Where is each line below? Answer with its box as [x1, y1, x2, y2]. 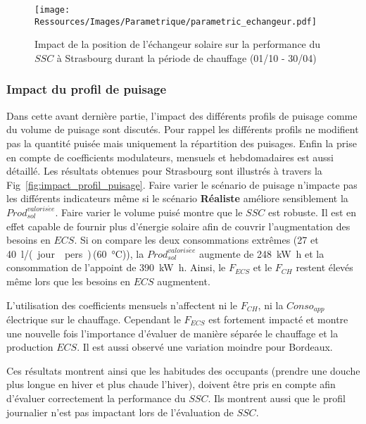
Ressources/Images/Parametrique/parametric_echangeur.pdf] [34, 16, 317, 27]
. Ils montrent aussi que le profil [208, 390, 346, 405]
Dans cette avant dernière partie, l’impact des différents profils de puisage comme [6, 108, 358, 123]
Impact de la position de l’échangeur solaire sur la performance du [34, 37, 321, 51]
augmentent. [157, 273, 210, 288]
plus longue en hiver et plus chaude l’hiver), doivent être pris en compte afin [6, 377, 336, 392]
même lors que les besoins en [6, 273, 131, 288]
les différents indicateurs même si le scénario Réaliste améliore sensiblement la [6, 191, 348, 206]
